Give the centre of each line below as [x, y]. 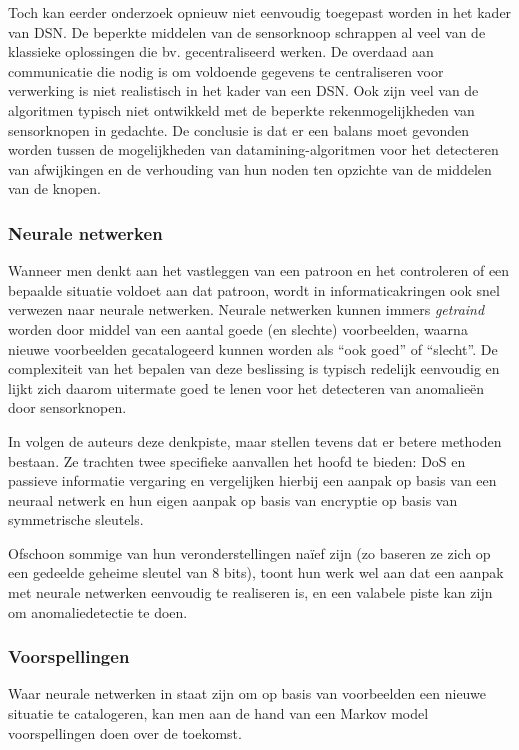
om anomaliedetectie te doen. [98, 611]
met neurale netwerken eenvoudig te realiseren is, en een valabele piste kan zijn [250, 592]
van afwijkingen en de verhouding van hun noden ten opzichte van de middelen [250, 168]
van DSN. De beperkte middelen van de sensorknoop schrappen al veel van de [247, 31]
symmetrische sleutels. [76, 519]
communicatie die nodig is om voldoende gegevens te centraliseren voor [226, 70]
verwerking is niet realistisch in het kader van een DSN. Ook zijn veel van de [243, 90]
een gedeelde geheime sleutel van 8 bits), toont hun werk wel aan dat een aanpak [256, 572]
